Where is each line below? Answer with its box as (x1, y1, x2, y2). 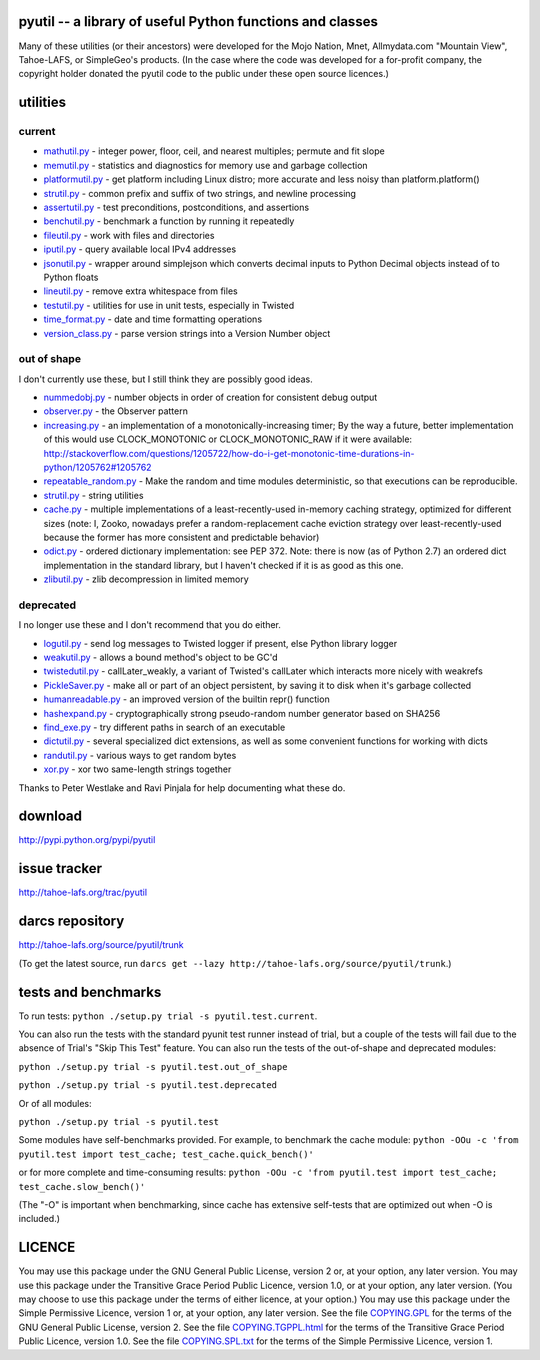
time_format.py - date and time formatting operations (43, 313, 263, 325)
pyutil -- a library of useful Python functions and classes (18, 13, 379, 30)
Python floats (43, 271, 99, 283)
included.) (18, 1213, 60, 1225)
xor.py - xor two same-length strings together (43, 763, 232, 775)
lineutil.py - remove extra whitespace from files (43, 285, 239, 297)
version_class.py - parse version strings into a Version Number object (43, 327, 331, 339)
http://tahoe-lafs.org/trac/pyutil (18, 886, 148, 899)
